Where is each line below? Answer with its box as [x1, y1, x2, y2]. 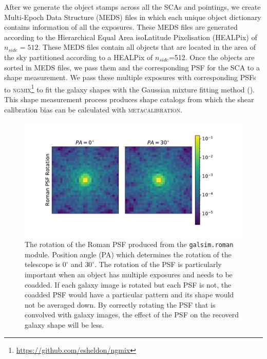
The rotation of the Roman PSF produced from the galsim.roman [25, 239, 234, 250]
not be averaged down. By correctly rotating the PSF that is [25, 299, 216, 310]
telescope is [25, 259, 60, 270]
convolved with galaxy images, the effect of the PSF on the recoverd [25, 309, 239, 320]
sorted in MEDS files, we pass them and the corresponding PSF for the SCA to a [4, 62, 260, 72]
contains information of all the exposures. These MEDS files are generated [4, 22, 238, 32]
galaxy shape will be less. [25, 319, 104, 330]
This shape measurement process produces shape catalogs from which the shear [4, 94, 254, 104]
